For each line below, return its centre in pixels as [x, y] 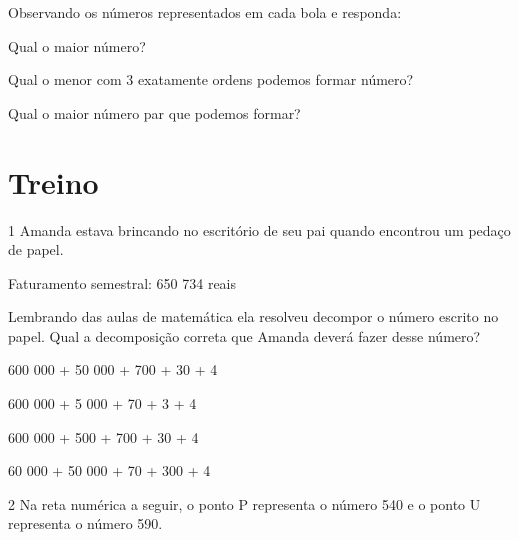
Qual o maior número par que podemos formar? [154, 112]
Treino [53, 181]
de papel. [36, 249]
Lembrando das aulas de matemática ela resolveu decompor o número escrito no [253, 316]
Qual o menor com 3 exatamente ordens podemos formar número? [211, 79]
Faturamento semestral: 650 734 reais [122, 282]
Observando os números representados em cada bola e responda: [205, 12]
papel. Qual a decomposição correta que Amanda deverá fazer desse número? [244, 335]
